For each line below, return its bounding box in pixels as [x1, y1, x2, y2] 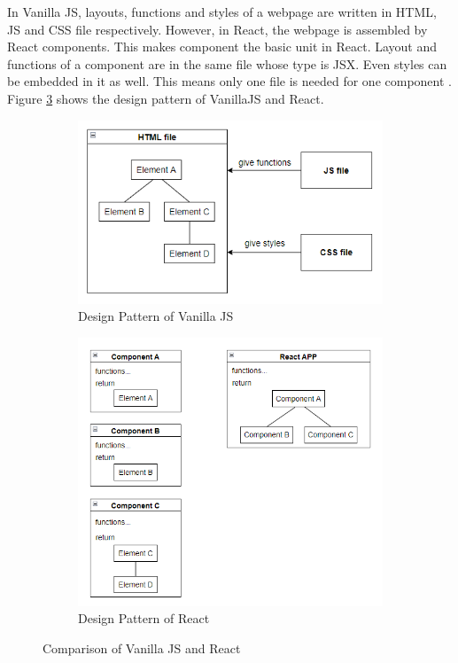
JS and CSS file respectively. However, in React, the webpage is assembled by [7, 19, 428, 38]
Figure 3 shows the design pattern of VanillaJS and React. [7, 89, 324, 107]
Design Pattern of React [78, 609, 210, 628]
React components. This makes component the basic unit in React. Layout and [7, 37, 438, 56]
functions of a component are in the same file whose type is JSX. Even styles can [7, 54, 447, 73]
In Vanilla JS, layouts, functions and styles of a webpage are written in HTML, [7, 3, 437, 20]
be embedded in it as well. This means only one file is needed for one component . [7, 72, 452, 90]
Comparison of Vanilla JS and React [43, 638, 241, 657]
